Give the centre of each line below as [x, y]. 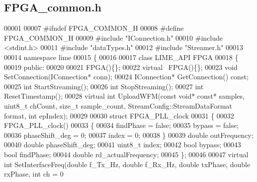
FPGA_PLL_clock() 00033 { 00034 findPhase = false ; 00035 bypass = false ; [121, 125]
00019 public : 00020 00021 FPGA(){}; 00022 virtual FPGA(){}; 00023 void [121, 67]
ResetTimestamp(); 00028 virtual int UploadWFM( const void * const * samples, [124, 96]
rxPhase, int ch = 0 [34, 174]
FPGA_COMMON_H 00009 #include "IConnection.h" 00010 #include [113, 37]
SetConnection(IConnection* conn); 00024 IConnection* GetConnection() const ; [126, 77]
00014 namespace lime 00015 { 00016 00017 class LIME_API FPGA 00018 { [121, 57]
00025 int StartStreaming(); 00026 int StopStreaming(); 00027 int [104, 86]
